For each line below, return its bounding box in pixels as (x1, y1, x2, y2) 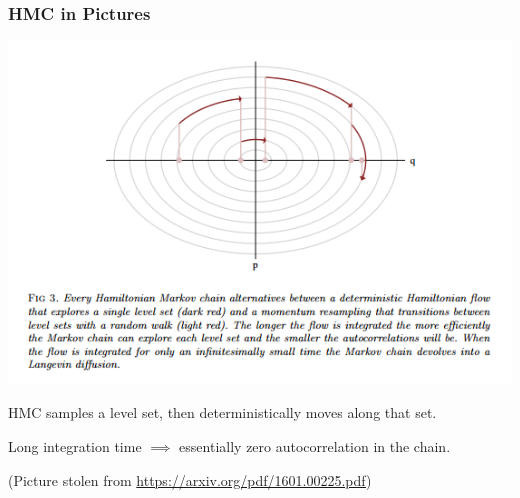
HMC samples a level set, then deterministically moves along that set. (8, 402, 437, 423)
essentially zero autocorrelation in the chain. (179, 435, 451, 456)
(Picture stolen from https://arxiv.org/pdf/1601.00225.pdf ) (8, 469, 372, 490)
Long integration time (8, 435, 142, 456)
